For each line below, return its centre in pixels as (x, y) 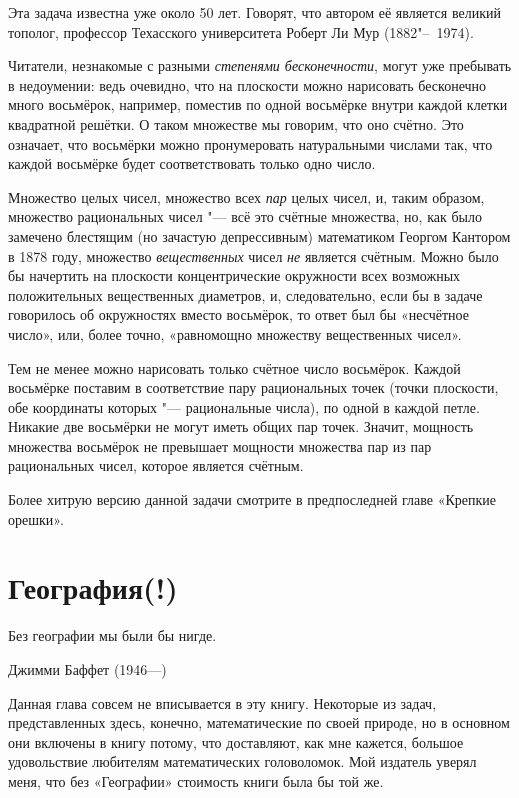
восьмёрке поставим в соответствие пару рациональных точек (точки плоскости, (253, 387)
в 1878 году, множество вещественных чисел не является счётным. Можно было (253, 255)
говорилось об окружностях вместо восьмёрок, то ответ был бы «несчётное (238, 314)
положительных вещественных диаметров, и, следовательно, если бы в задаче (245, 294)
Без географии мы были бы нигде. (112, 635)
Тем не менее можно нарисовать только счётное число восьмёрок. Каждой (234, 367)
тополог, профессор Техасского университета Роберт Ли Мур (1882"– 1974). (241, 31)
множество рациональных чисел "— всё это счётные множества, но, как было (245, 216)
